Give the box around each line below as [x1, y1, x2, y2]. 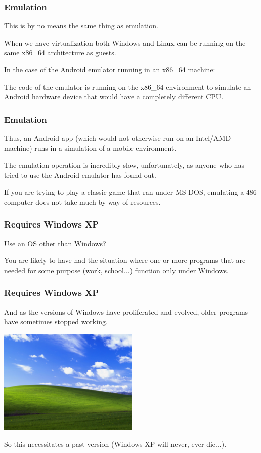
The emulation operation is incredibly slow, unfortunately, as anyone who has [4, 160, 244, 170]
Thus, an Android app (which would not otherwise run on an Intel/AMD [4, 133, 231, 143]
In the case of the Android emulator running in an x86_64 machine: [4, 64, 215, 74]
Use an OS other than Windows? [4, 238, 106, 248]
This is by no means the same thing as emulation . [4, 20, 158, 31]
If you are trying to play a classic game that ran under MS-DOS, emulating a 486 [4, 186, 257, 197]
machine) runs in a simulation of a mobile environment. [4, 142, 177, 153]
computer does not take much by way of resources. [4, 196, 161, 207]
